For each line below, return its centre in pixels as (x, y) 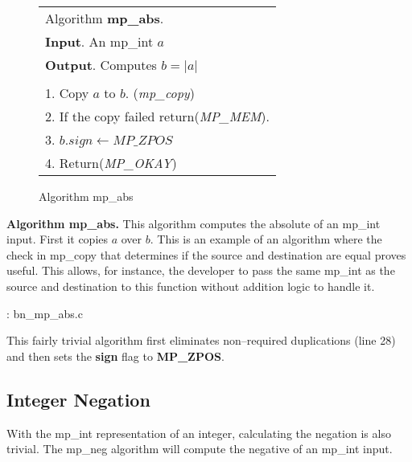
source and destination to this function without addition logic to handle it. (191, 286)
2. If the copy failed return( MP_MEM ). (157, 116)
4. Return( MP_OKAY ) (111, 163)
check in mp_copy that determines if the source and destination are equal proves (206, 254)
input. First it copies (58, 239)
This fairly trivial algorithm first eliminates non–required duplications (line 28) (201, 340)
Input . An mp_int (99, 41)
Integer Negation (78, 399)
